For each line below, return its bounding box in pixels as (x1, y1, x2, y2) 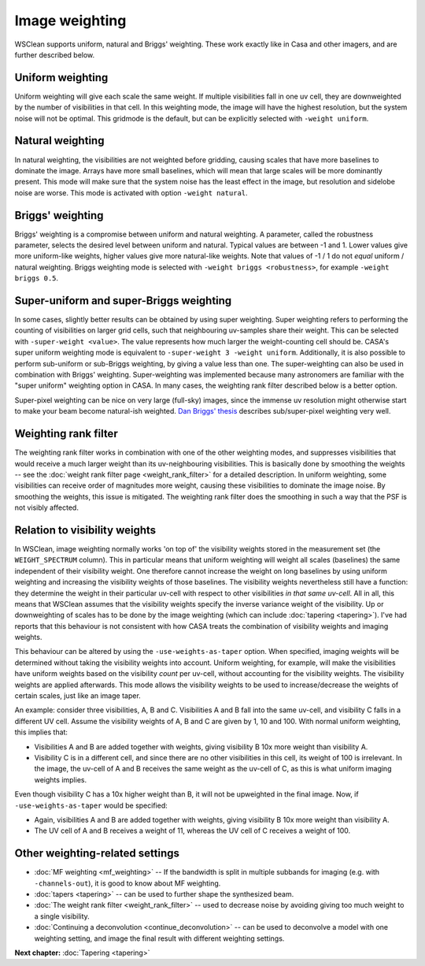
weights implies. (34, 775, 87, 784)
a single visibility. (34, 911, 90, 921)
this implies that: (14, 727, 68, 737)
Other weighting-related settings (14, 847, 180, 860)
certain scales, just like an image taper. (14, 691, 141, 700)
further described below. (14, 50, 95, 59)
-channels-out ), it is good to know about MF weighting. (34, 879, 221, 888)
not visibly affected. (14, 503, 79, 512)
